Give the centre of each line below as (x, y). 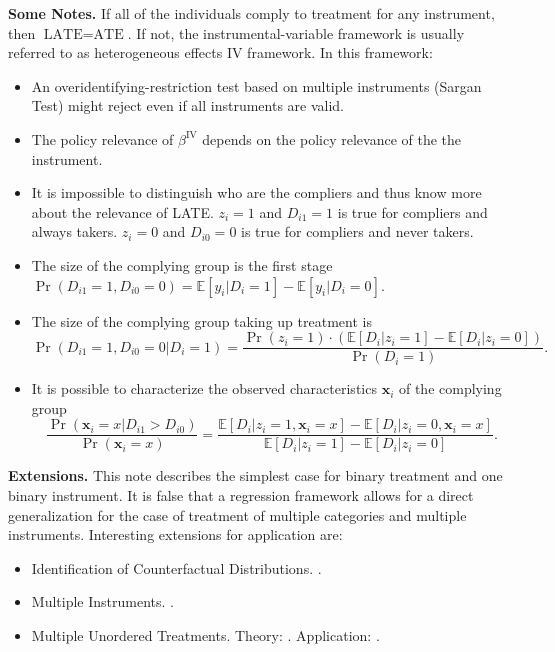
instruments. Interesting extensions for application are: (175, 534)
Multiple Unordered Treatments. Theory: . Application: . (205, 635)
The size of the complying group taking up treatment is (201, 320)
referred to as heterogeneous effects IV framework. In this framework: (220, 52)
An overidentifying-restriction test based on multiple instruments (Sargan (256, 85)
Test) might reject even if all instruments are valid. (188, 105)
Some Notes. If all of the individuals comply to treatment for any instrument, (251, 13)
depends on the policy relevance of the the (332, 138)
